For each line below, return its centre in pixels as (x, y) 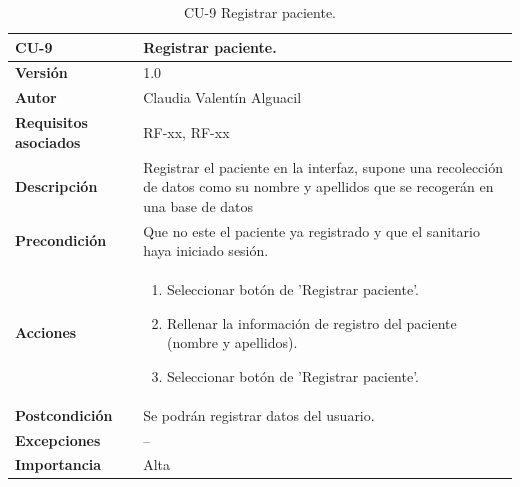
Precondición (61, 240)
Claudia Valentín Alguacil (222, 97)
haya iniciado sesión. (206, 250)
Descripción (56, 186)
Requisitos (51, 122)
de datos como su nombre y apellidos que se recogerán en (318, 186)
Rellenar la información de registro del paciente (311, 322)
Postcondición (64, 414)
